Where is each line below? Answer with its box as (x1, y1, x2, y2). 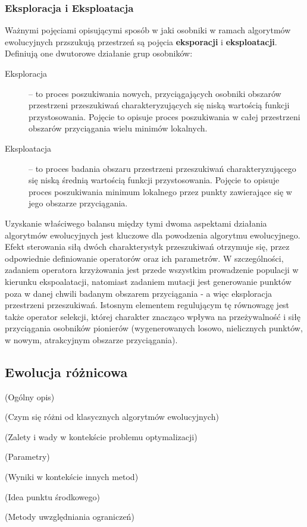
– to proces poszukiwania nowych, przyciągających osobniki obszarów (29, 87, 281, 99)
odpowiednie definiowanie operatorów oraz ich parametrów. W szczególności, (5, 252, 284, 264)
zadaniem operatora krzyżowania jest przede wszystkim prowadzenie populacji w (5, 263, 299, 276)
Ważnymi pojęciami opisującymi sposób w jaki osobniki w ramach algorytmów (5, 24, 291, 36)
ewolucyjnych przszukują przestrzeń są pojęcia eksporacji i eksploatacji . (5, 35, 277, 48)
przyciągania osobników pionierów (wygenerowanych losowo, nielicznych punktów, (5, 322, 303, 334)
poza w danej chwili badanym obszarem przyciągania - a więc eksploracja (5, 287, 272, 299)
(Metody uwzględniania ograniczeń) (5, 510, 134, 523)
